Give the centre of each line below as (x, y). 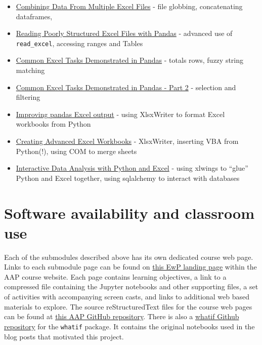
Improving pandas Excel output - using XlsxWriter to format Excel (120, 114)
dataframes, (34, 16)
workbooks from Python (53, 124)
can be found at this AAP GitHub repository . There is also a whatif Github (122, 316)
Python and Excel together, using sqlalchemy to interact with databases (128, 178)
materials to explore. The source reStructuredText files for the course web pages (128, 306)
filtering (28, 97)
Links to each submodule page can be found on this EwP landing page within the (130, 267)
